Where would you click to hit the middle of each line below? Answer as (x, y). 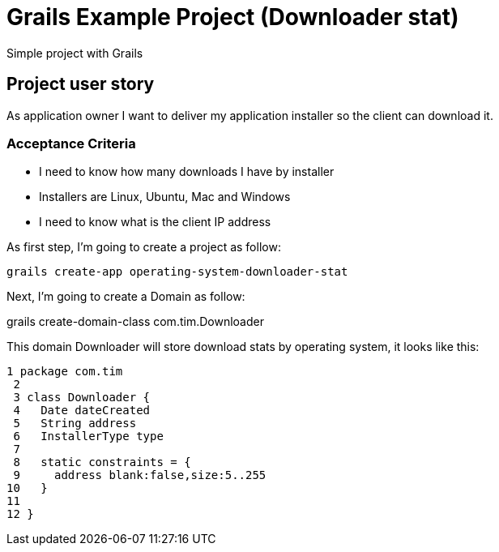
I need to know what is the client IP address (155, 222)
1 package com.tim (65, 372)
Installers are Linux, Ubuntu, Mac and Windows (165, 197)
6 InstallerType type (88, 436)
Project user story (81, 84)
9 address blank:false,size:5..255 (140, 475)
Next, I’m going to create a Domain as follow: (126, 297)
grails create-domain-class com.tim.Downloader (135, 322)
